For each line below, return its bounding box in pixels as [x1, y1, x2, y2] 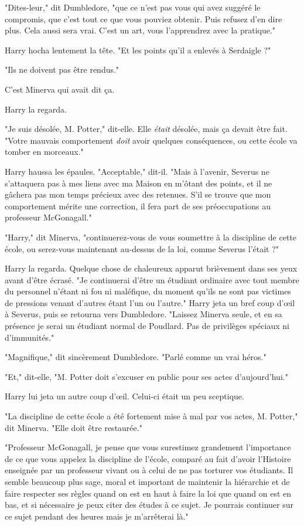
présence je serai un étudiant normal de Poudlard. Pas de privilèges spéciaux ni [5, 320, 289, 332]
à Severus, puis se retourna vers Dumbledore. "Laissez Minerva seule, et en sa [5, 308, 282, 320]
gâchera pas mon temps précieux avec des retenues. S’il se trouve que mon [5, 188, 271, 201]
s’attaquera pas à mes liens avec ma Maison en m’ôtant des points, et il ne [5, 177, 272, 189]
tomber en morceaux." [5, 145, 84, 158]
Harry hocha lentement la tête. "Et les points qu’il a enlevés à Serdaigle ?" [5, 43, 271, 56]
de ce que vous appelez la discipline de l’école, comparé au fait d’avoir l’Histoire [5, 452, 291, 464]
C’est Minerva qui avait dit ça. [5, 83, 115, 95]
